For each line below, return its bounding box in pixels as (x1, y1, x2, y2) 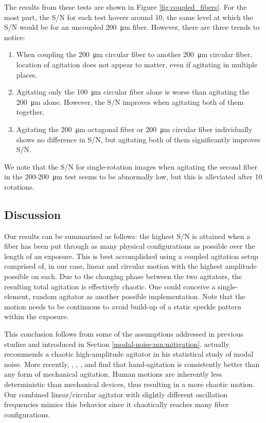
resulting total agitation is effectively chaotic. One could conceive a (4, 281, 216, 291)
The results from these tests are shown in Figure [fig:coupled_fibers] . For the (4, 2, 247, 12)
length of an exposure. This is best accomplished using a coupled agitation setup (4, 250, 258, 261)
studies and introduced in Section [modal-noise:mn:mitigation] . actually (4, 338, 229, 349)
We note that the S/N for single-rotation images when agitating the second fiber (4, 161, 258, 172)
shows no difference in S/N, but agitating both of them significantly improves (16, 134, 260, 144)
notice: (4, 31, 25, 42)
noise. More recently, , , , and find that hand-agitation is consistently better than (4, 358, 260, 369)
